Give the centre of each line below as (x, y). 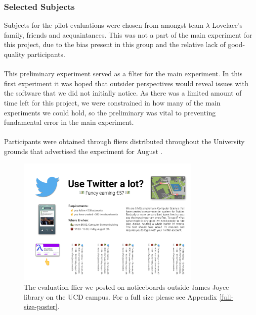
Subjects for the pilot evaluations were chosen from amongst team (104, 25)
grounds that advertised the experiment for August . (83, 151)
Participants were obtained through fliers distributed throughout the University (124, 141)
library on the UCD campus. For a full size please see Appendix (120, 296)
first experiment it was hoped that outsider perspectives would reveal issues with (126, 83)
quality (15, 54)
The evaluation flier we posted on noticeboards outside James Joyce (127, 287)
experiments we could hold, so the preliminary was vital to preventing (110, 112)
